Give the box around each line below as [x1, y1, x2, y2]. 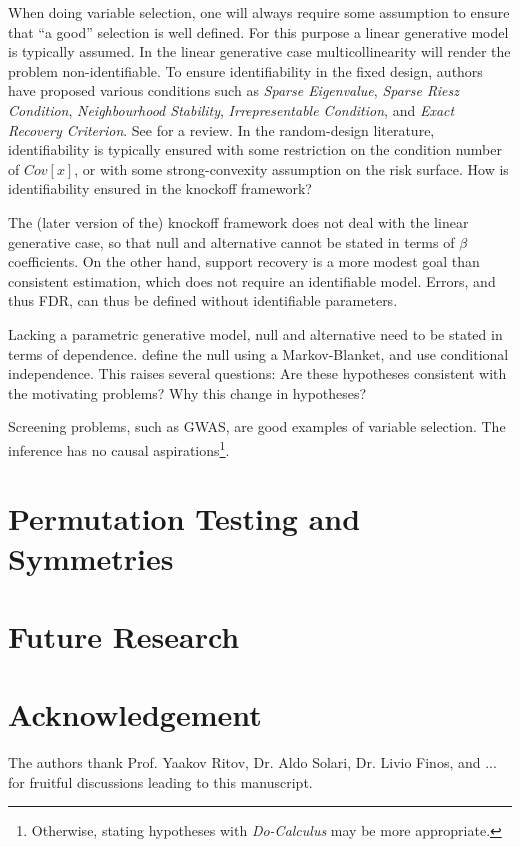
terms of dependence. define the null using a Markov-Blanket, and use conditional [8, 343, 509, 364]
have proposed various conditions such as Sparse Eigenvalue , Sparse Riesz [8, 80, 459, 101]
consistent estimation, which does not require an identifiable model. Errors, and [8, 270, 496, 291]
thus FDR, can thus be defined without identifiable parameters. [8, 290, 398, 311]
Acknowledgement [8, 694, 262, 735]
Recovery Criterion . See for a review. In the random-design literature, [8, 119, 435, 140]
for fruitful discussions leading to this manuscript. [8, 771, 313, 792]
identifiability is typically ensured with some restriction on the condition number [8, 139, 503, 160]
